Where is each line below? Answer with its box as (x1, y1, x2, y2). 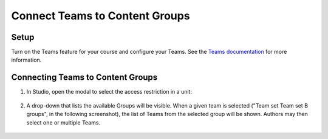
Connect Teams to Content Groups (11, 9, 191, 22)
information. (11, 56, 42, 63)
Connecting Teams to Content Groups (11, 73, 158, 83)
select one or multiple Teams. (26, 118, 100, 126)
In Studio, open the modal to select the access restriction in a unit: (26, 88, 193, 95)
